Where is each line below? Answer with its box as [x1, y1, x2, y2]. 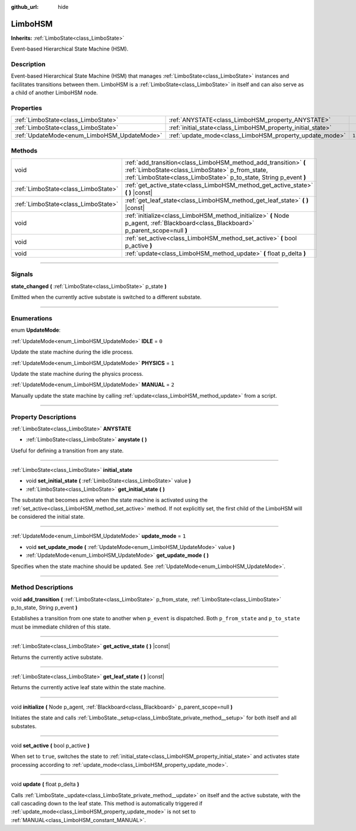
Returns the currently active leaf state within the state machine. [11, 684, 166, 691]
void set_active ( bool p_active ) [11, 742, 90, 749]
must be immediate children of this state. [11, 623, 111, 630]
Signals [11, 270, 33, 278]
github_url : [11, 4, 39, 10]
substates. [11, 722, 37, 729]
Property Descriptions [11, 413, 77, 421]
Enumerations [11, 315, 53, 323]
